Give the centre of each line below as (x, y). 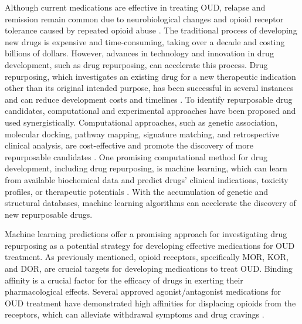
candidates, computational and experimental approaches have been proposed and (150, 111)
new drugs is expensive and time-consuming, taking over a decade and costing (145, 41)
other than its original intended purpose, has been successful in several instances (149, 88)
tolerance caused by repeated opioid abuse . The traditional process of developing (151, 30)
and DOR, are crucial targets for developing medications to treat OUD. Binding (149, 269)
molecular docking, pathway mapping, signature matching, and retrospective (142, 134)
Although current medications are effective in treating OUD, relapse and (135, 7)
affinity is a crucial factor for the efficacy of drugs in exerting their (124, 280)
